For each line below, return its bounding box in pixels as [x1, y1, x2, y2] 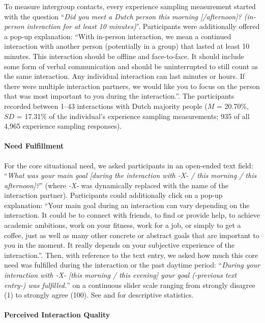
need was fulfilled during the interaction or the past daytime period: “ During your [4, 259, 260, 270]
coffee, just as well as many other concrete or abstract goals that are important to [4, 229, 259, 240]
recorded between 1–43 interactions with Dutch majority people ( [4, 100, 208, 111]
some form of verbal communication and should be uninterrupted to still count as [4, 61, 258, 71]
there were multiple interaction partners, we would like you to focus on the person [4, 80, 260, 91]
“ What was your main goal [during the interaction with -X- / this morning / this [4, 170, 257, 181]
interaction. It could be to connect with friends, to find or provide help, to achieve [4, 210, 260, 220]
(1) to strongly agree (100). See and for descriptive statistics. [4, 289, 194, 300]
